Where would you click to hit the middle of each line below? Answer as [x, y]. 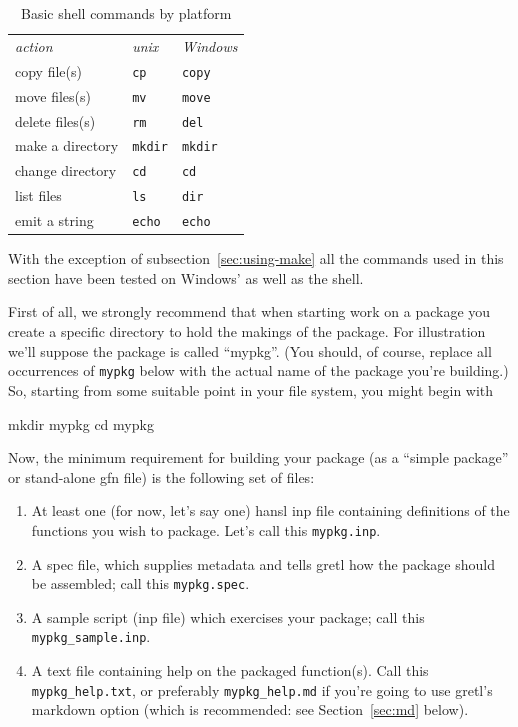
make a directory [67, 145]
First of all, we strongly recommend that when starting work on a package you [249, 311]
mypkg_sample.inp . [91, 636]
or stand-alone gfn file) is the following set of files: [161, 476]
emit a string [54, 220]
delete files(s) [55, 120]
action [34, 45]
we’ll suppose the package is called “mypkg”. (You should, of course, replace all [250, 350]
